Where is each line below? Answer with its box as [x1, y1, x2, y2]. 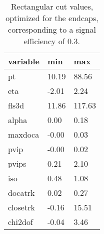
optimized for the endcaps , [5, 12, 98, 24]
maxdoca [8, 129, 39, 140]
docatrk [8, 187, 35, 198]
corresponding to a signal [8, 24, 96, 35]
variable [8, 55, 40, 67]
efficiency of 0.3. [23, 35, 80, 47]
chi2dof [8, 216, 33, 227]
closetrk [8, 201, 35, 213]
